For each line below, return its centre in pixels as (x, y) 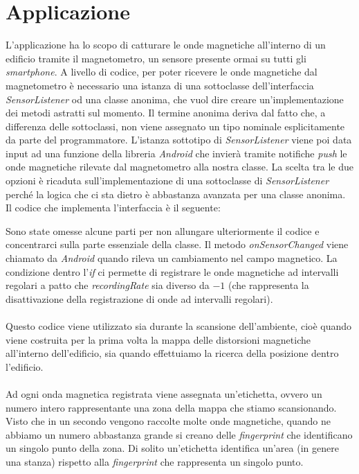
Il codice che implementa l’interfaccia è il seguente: (113, 208)
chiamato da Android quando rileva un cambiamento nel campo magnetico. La (172, 258)
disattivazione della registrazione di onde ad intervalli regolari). (139, 298)
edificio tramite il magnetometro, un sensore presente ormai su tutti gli (156, 58)
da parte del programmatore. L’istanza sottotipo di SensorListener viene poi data (179, 140)
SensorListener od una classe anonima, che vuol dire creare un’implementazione (175, 99)
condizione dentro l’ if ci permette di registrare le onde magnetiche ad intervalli (172, 271)
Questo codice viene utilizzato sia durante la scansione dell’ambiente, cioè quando (179, 326)
